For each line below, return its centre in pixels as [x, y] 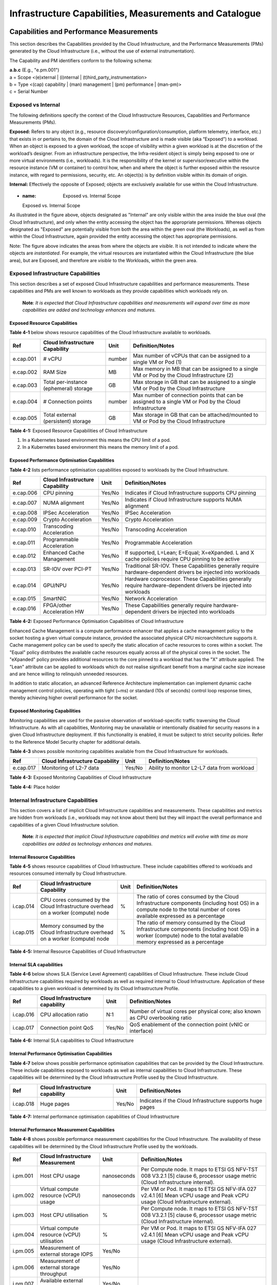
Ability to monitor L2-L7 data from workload [201, 768]
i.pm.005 [23, 1251]
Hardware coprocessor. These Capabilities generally [188, 579]
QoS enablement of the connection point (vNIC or [190, 1024]
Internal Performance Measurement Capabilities [62, 1130]
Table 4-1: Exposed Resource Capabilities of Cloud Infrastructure [78, 430]
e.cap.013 [24, 569]
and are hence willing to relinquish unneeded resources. [69, 674]
